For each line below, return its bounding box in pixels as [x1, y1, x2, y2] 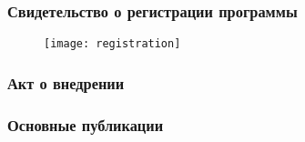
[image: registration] [44, 37, 181, 51]
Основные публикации [7, 113, 164, 136]
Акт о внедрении [7, 71, 125, 94]
